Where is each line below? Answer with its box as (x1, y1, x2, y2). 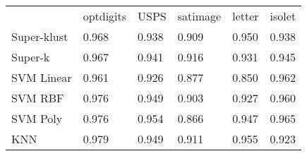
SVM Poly (11, 110, 63, 126)
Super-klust (11, 28, 68, 44)
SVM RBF (11, 90, 64, 106)
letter (232, 8, 259, 24)
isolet (270, 8, 296, 24)
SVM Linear (11, 69, 72, 85)
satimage (177, 8, 222, 24)
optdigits (83, 8, 127, 24)
